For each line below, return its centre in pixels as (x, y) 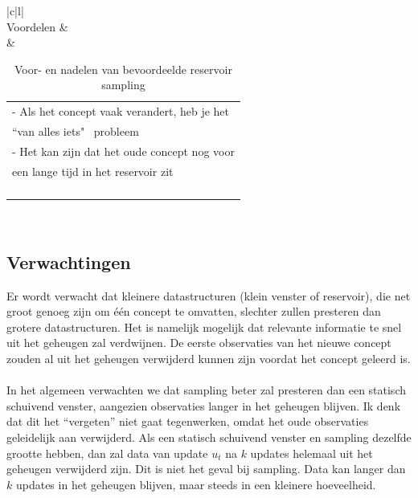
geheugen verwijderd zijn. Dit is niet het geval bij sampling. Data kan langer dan (206, 469)
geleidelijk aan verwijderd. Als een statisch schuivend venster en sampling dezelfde (209, 437)
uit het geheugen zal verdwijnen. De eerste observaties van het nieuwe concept (199, 343)
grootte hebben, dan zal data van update (107, 453)
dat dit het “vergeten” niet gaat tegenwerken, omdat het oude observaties (188, 421)
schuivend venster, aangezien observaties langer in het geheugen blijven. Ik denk (204, 405)
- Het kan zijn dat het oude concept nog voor (123, 151)
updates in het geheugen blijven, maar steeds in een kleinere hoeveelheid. (196, 484)
